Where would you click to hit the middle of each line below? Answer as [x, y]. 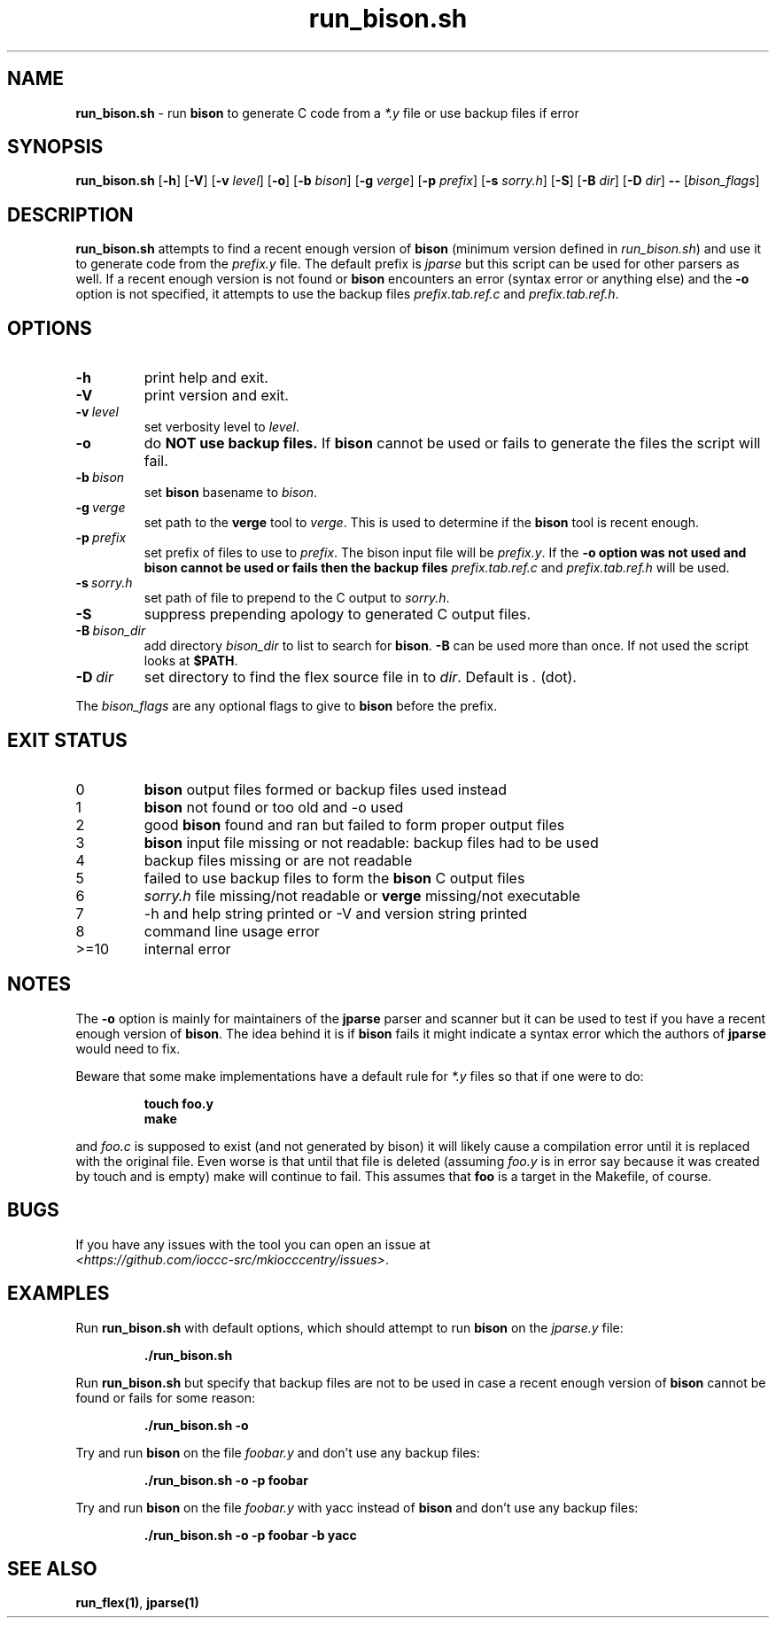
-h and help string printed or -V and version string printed [336, 913]
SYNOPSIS [55, 147]
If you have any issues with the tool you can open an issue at [253, 1244]
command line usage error [232, 931]
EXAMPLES [58, 1294]
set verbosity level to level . [221, 427]
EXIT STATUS [67, 740]
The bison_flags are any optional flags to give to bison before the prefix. [287, 706]
